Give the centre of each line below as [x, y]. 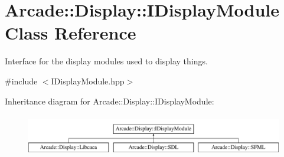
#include [21, 81]
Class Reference [71, 33]
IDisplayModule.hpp [88, 81]
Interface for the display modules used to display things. [106, 61]
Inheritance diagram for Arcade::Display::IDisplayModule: [110, 101]
